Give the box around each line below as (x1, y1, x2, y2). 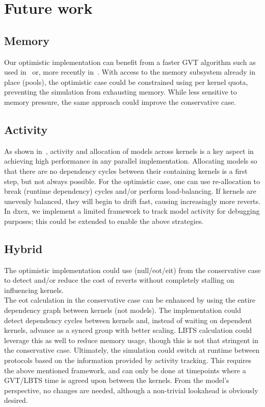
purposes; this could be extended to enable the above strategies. (4, 215, 204, 226)
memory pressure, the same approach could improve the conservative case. (4, 96, 236, 107)
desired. (4, 395, 28, 405)
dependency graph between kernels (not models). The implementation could (4, 305, 241, 315)
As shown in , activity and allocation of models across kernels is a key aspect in (4, 145, 254, 156)
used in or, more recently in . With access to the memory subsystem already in (4, 66, 255, 77)
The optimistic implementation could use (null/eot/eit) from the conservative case (4, 264, 261, 275)
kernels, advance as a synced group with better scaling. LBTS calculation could (4, 325, 252, 335)
